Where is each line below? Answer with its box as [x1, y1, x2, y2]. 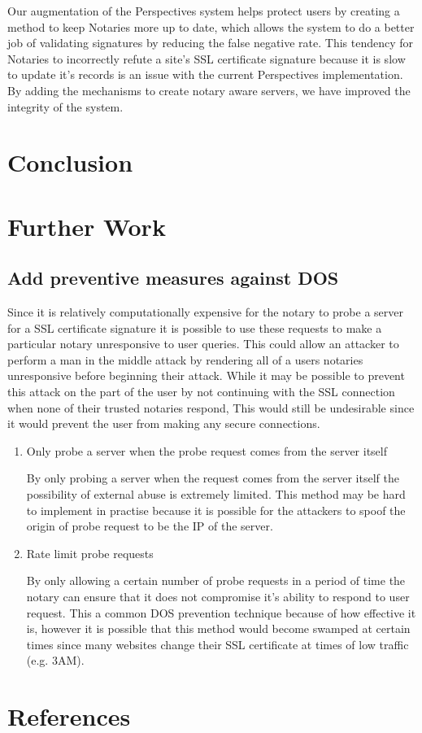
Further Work [7, 209, 166, 242]
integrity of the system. [7, 98, 124, 115]
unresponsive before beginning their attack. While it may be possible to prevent [7, 367, 405, 384]
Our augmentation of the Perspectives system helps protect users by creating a [7, 2, 400, 19]
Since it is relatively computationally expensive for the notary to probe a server [7, 303, 403, 321]
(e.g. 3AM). [26, 652, 85, 669]
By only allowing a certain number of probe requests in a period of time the [26, 572, 406, 589]
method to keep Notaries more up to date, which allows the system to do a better [7, 18, 415, 35]
